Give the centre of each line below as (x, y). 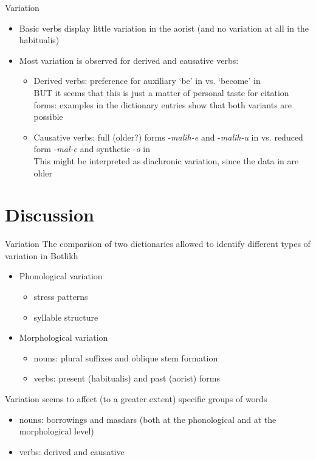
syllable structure (66, 317)
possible (48, 117)
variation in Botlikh (42, 255)
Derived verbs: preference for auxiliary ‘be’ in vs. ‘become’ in (147, 81)
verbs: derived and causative (72, 451)
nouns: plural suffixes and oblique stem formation (126, 357)
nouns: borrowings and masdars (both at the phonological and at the (148, 419)
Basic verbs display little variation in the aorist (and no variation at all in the (164, 28)
